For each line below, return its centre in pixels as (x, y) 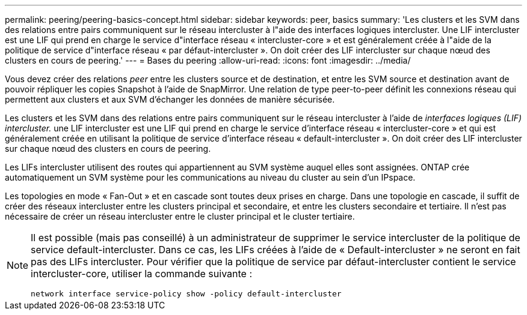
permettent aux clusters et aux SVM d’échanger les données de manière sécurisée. (170, 99)
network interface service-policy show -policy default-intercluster (186, 294)
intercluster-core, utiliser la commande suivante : (142, 274)
